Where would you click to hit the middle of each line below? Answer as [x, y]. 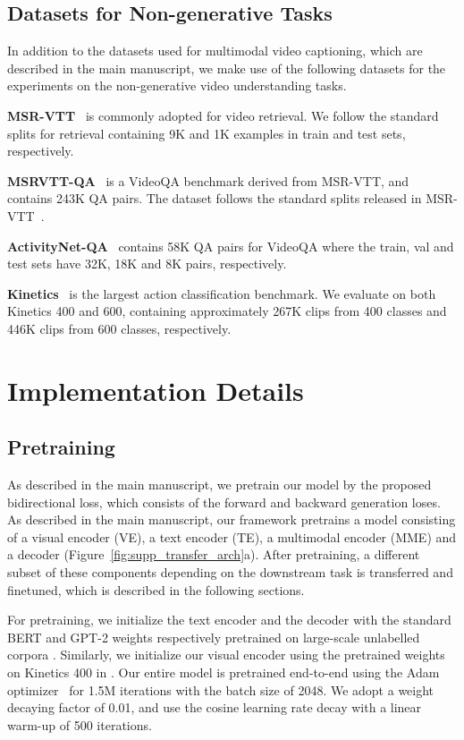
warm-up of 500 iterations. [80, 724]
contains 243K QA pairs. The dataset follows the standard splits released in [215, 198]
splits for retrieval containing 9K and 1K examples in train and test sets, [207, 133]
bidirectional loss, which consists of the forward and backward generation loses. [224, 502]
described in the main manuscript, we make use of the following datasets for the [227, 68]
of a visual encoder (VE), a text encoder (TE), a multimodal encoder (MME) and [232, 536]
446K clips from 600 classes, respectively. [119, 328]
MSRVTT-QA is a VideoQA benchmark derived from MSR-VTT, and [208, 180]
